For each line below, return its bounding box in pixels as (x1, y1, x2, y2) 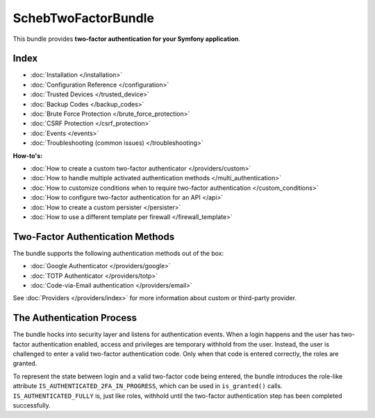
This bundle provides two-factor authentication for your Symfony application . (12, 35, 241, 43)
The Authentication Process (12, 312, 137, 324)
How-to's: (12, 151, 43, 159)
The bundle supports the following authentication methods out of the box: (12, 249, 224, 257)
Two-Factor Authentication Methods (12, 231, 175, 243)
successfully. (12, 401, 51, 410)
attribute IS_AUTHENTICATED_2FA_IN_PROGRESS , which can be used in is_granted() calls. (12, 382, 283, 390)
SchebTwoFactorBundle (12, 10, 154, 26)
